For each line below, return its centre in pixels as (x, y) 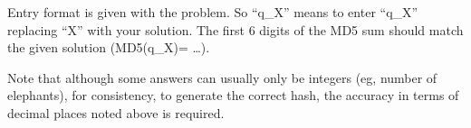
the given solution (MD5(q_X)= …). (109, 47)
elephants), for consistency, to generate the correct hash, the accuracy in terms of (233, 95)
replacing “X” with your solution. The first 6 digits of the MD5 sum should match (235, 29)
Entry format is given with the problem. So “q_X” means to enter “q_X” (213, 12)
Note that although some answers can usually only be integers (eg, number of (222, 77)
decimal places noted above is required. (116, 112)
